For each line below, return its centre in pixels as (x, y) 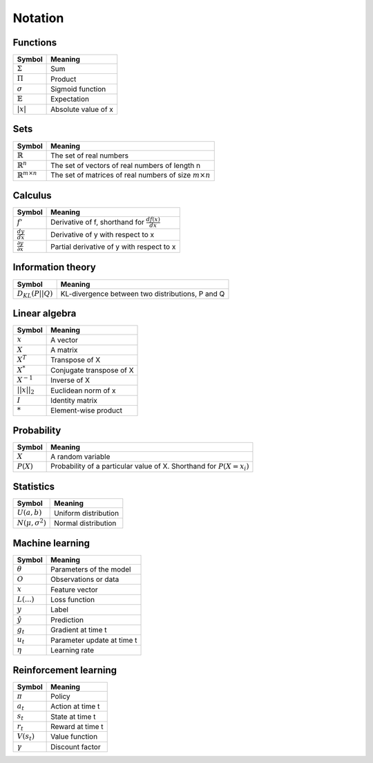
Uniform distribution (87, 513)
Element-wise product (87, 411)
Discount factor (76, 746)
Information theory (54, 267)
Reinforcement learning (65, 670)
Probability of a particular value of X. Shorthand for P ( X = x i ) (150, 467)
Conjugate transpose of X (92, 370)
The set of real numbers (90, 156)
